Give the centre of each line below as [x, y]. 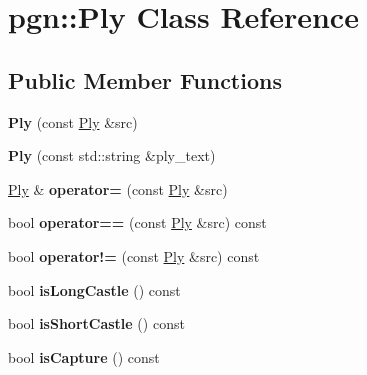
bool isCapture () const [84, 356]
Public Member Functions [145, 79]
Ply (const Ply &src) [73, 121]
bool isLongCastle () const [94, 289]
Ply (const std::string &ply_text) [112, 155]
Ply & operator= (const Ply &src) [118, 188]
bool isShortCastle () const [96, 323]
